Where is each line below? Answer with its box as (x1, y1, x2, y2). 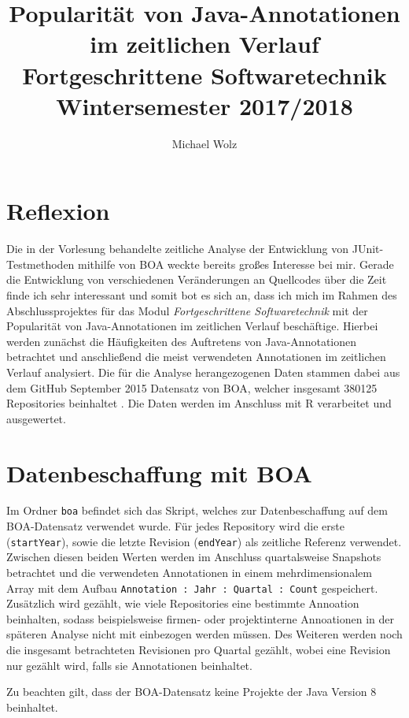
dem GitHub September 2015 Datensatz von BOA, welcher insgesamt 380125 (6, 379, 378, 396)
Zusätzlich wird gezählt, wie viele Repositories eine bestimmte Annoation (6, 595, 359, 612)
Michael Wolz (171, 135, 238, 151)
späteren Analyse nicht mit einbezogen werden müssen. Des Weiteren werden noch (6, 626, 403, 642)
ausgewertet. (6, 410, 66, 426)
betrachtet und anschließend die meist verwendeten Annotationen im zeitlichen (6, 348, 386, 365)
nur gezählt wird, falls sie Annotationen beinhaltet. (6, 657, 252, 673)
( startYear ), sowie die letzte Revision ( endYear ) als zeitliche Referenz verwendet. (6, 533, 402, 549)
